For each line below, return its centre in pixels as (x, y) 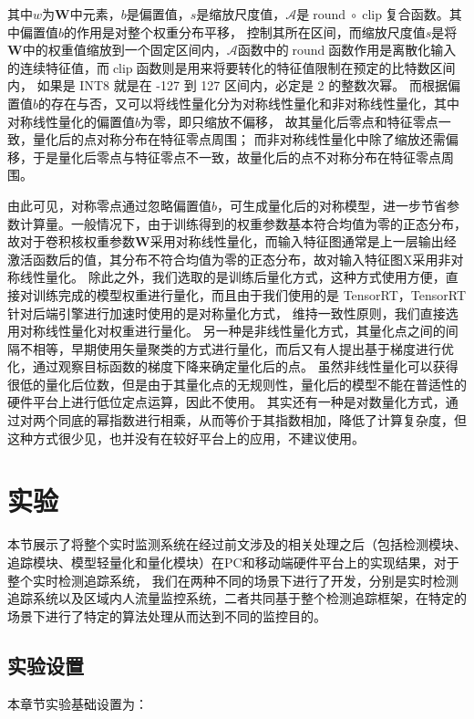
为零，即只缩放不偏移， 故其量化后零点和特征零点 (289, 121)
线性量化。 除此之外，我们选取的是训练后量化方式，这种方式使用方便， (232, 277)
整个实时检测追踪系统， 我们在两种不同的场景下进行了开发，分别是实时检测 (233, 580)
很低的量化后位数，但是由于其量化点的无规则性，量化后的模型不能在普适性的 (237, 384)
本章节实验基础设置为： (77, 703)
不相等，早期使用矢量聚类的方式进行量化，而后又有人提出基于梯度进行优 (237, 348)
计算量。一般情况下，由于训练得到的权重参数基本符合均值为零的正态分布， (243, 223)
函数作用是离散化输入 (392, 50)
